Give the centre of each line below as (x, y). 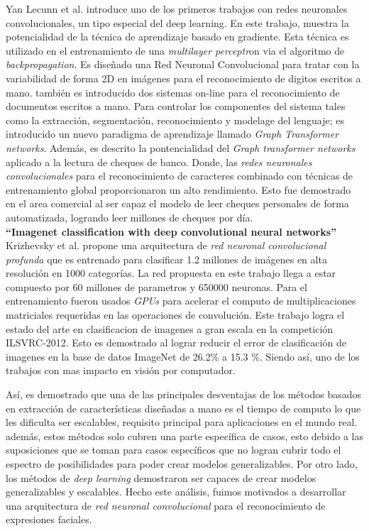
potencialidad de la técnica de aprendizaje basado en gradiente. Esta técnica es (177, 37)
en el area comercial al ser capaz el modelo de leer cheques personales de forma (177, 203)
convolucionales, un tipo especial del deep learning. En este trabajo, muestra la (177, 22)
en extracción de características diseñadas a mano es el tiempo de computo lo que (183, 408)
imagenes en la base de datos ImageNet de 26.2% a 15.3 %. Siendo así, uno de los (183, 356)
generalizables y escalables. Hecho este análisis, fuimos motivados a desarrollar (176, 492)
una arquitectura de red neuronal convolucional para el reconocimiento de (166, 505)
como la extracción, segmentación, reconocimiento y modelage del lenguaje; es (175, 120)
